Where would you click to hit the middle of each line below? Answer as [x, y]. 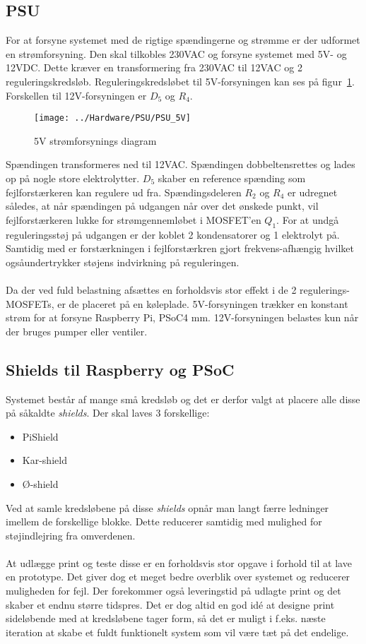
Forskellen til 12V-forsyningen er [76, 95]
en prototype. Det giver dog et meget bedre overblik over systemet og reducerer [178, 577]
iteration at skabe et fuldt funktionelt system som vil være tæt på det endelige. [177, 632]
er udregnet [313, 192]
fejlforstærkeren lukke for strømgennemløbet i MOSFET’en [134, 219]
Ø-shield [40, 483]
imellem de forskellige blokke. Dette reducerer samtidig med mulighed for [164, 521]
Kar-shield [45, 460]
